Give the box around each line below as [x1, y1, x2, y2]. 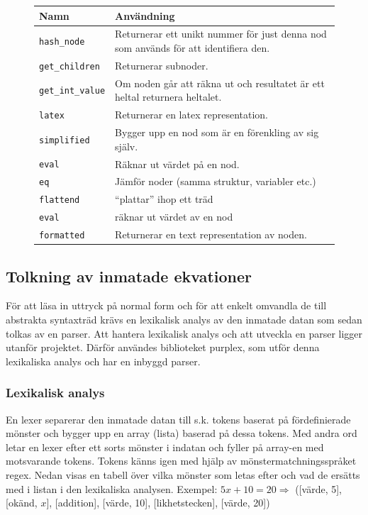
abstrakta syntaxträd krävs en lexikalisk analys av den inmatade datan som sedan [6, 312, 362, 327]
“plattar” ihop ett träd [115, 192, 213, 206]
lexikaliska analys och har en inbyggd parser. [6, 353, 201, 368]
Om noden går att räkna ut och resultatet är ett [115, 75, 325, 90]
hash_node [39, 37, 85, 48]
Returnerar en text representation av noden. [115, 227, 307, 242]
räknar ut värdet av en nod [115, 209, 233, 224]
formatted [39, 231, 85, 241]
